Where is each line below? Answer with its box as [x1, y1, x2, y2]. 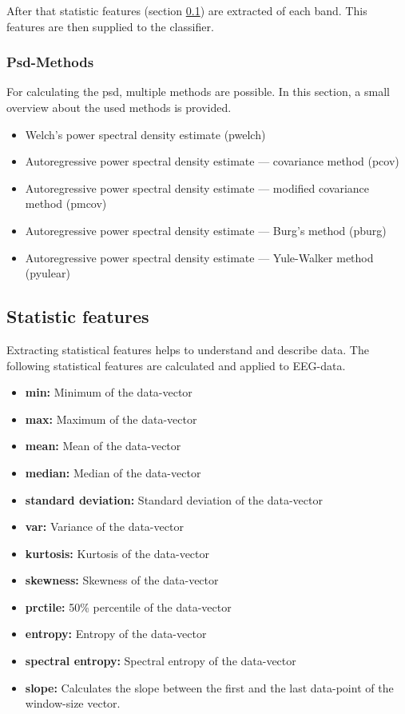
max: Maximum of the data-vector [25, 410, 197, 427]
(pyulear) [25, 265, 70, 281]
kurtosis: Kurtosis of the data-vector [25, 544, 210, 561]
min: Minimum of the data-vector [25, 384, 193, 401]
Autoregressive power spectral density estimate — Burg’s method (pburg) [25, 221, 387, 238]
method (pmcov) [25, 195, 107, 212]
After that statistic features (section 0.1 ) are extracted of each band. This [6, 2, 367, 18]
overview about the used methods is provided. [6, 99, 232, 115]
